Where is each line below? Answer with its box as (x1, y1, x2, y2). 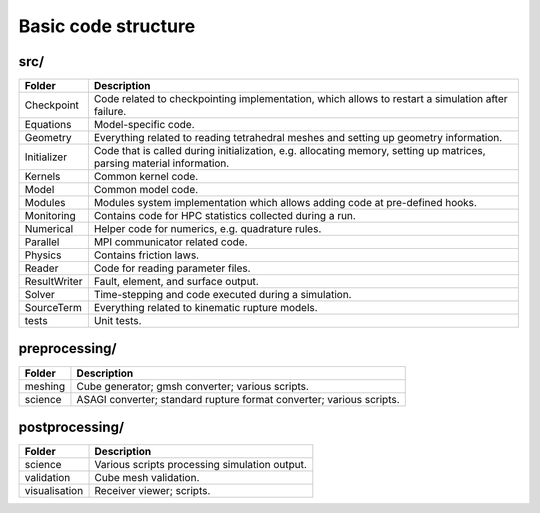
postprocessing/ (18, 419, 125, 435)
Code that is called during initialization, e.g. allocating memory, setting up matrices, (93, 144, 486, 158)
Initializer (24, 150, 68, 164)
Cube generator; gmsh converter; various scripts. (76, 379, 310, 393)
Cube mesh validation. (94, 471, 200, 485)
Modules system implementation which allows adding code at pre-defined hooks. (93, 196, 477, 210)
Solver (24, 288, 55, 302)
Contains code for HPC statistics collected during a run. (93, 209, 357, 223)
